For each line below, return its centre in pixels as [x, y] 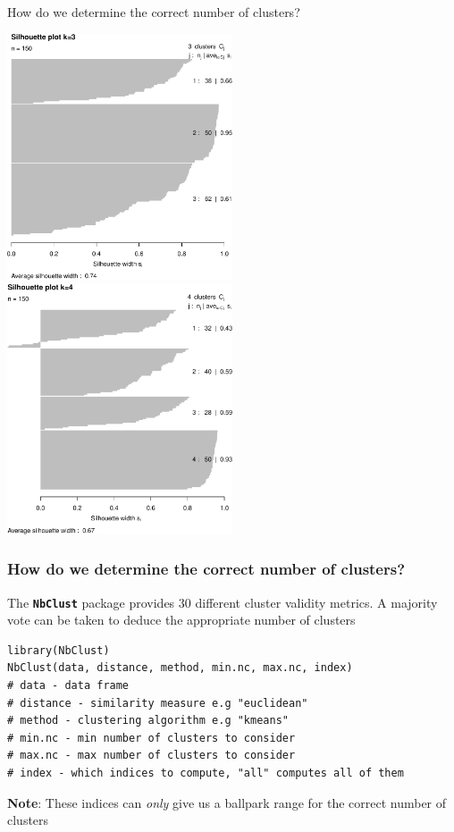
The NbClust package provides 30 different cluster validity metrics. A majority [223, 602]
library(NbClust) [59, 650]
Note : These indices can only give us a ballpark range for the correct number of [227, 802]
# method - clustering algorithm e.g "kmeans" [148, 721]
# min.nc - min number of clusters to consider [151, 738]
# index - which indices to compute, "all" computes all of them [206, 773]
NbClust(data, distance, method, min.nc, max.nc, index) [180, 668]
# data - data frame [68, 685]
